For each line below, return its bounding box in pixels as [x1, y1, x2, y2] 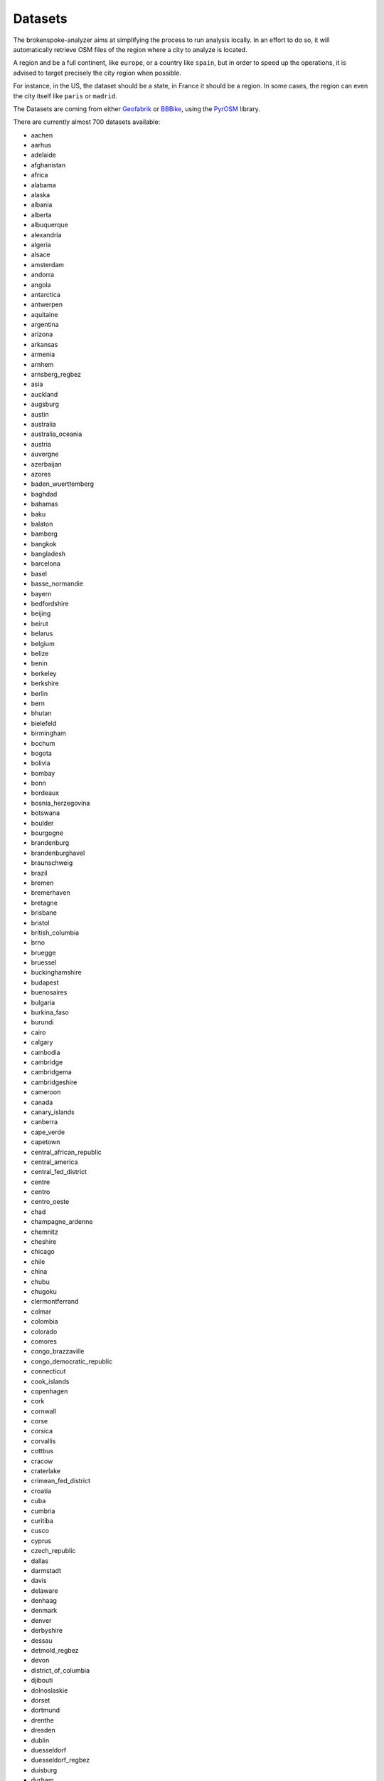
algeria [31, 240, 51, 249]
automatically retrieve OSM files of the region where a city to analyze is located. [13, 45, 248, 53]
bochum [31, 739, 55, 747]
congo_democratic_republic [31, 1357, 113, 1366]
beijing [31, 609, 51, 618]
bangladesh [31, 549, 66, 559]
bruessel [31, 958, 57, 967]
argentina [31, 321, 60, 329]
